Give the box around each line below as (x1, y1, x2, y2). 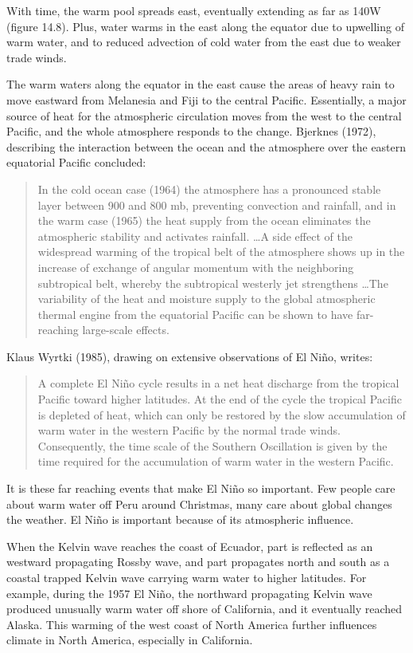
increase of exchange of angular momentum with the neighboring (37, 258, 354, 275)
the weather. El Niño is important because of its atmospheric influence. (6, 511, 354, 528)
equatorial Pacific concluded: (6, 154, 146, 171)
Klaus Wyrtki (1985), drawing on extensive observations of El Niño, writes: (6, 348, 373, 364)
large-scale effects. (82, 321, 169, 338)
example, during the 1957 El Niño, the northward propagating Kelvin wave (6, 584, 372, 601)
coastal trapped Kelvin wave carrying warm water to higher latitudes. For (6, 569, 367, 585)
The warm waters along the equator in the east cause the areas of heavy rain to (6, 76, 395, 92)
